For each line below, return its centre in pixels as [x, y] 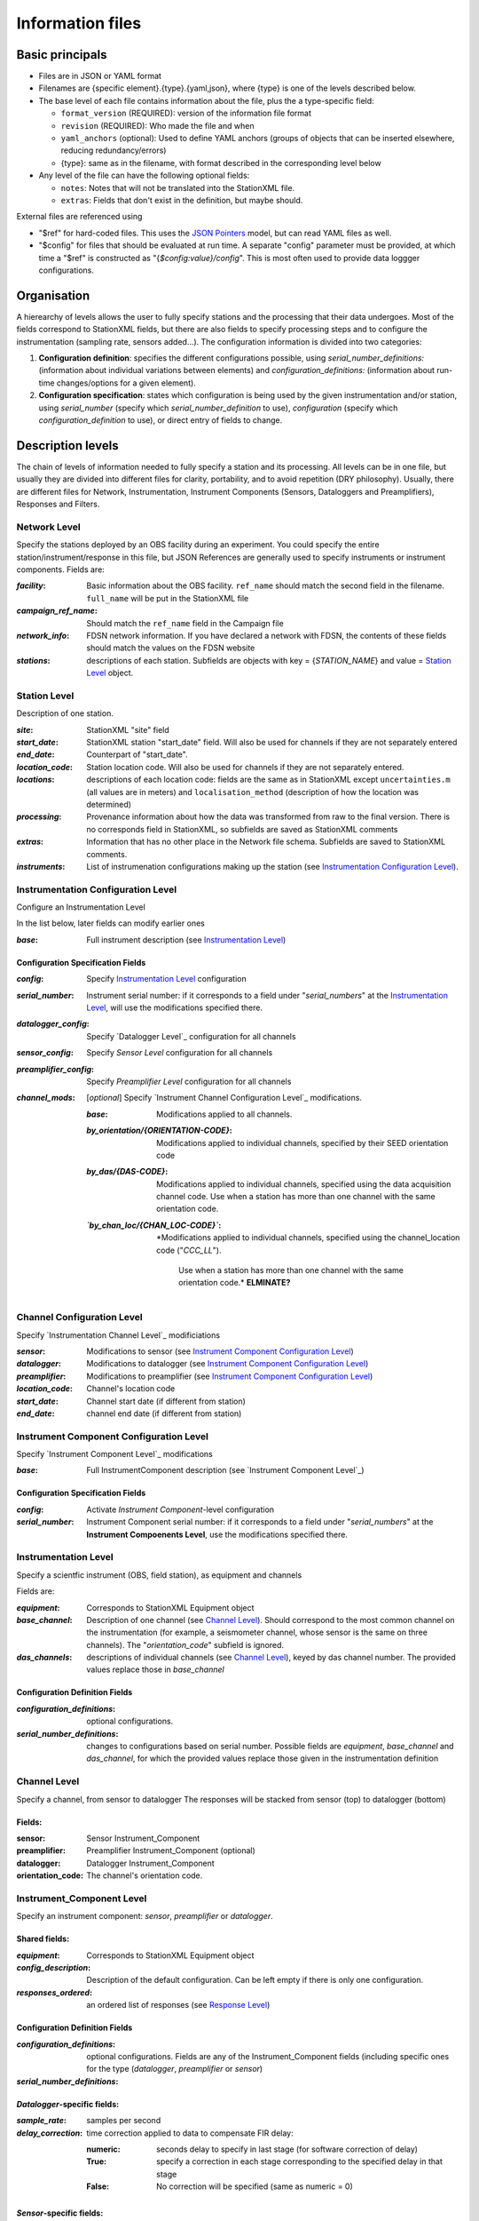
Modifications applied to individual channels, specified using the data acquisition [304, 1184]
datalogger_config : [53, 1024]
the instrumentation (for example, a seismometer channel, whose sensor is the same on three [257, 1632]
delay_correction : [50, 2133]
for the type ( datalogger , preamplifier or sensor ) [175, 2069]
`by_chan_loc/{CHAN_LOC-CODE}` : [154, 1225]
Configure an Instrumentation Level [81, 907]
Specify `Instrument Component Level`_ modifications [114, 1454]
